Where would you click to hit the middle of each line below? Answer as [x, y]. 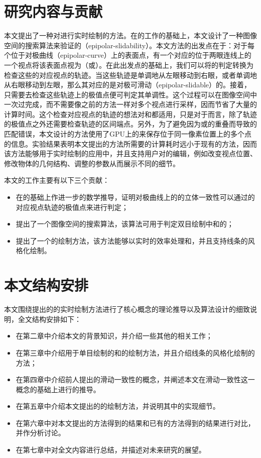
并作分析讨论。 [40, 433]
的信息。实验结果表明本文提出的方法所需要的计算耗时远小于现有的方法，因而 [130, 143]
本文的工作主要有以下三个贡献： [57, 180]
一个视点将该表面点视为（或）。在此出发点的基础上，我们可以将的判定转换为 [129, 65]
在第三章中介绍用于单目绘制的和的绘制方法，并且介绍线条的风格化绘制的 [135, 352]
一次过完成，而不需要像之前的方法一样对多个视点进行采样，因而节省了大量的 [130, 104]
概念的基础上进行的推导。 [58, 389]
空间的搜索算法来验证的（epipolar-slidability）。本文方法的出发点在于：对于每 [129, 45]
